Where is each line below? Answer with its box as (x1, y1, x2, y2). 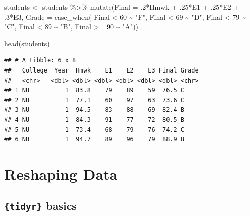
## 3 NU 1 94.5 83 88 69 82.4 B (4, 106, 184, 114)
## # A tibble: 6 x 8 (4, 57, 76, 64)
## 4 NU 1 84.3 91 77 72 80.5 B (4, 116, 184, 123)
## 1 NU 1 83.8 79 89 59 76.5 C (4, 87, 184, 94)
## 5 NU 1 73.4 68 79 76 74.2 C (4, 126, 184, 133)
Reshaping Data (4, 163, 118, 184)
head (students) (4, 38, 50, 48)
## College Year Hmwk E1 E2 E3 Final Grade (4, 66, 199, 74)
